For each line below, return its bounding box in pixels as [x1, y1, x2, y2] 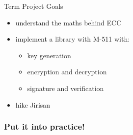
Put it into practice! [4, 120, 85, 133]
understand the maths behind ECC [15, 17, 122, 27]
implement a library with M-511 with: [15, 34, 130, 44]
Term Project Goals [4, 1, 63, 11]
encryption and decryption [27, 67, 107, 77]
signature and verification [27, 83, 104, 93]
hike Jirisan [15, 99, 51, 110]
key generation [27, 50, 71, 60]
